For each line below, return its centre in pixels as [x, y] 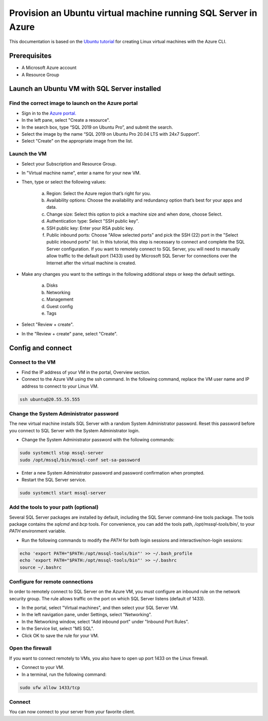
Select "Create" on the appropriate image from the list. [77, 141]
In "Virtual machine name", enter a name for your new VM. [81, 173]
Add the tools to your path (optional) [54, 507]
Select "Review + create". [48, 324]
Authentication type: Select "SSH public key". [93, 221]
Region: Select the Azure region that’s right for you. [99, 193]
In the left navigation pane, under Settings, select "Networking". [87, 615]
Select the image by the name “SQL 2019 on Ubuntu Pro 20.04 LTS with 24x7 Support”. [111, 134]
